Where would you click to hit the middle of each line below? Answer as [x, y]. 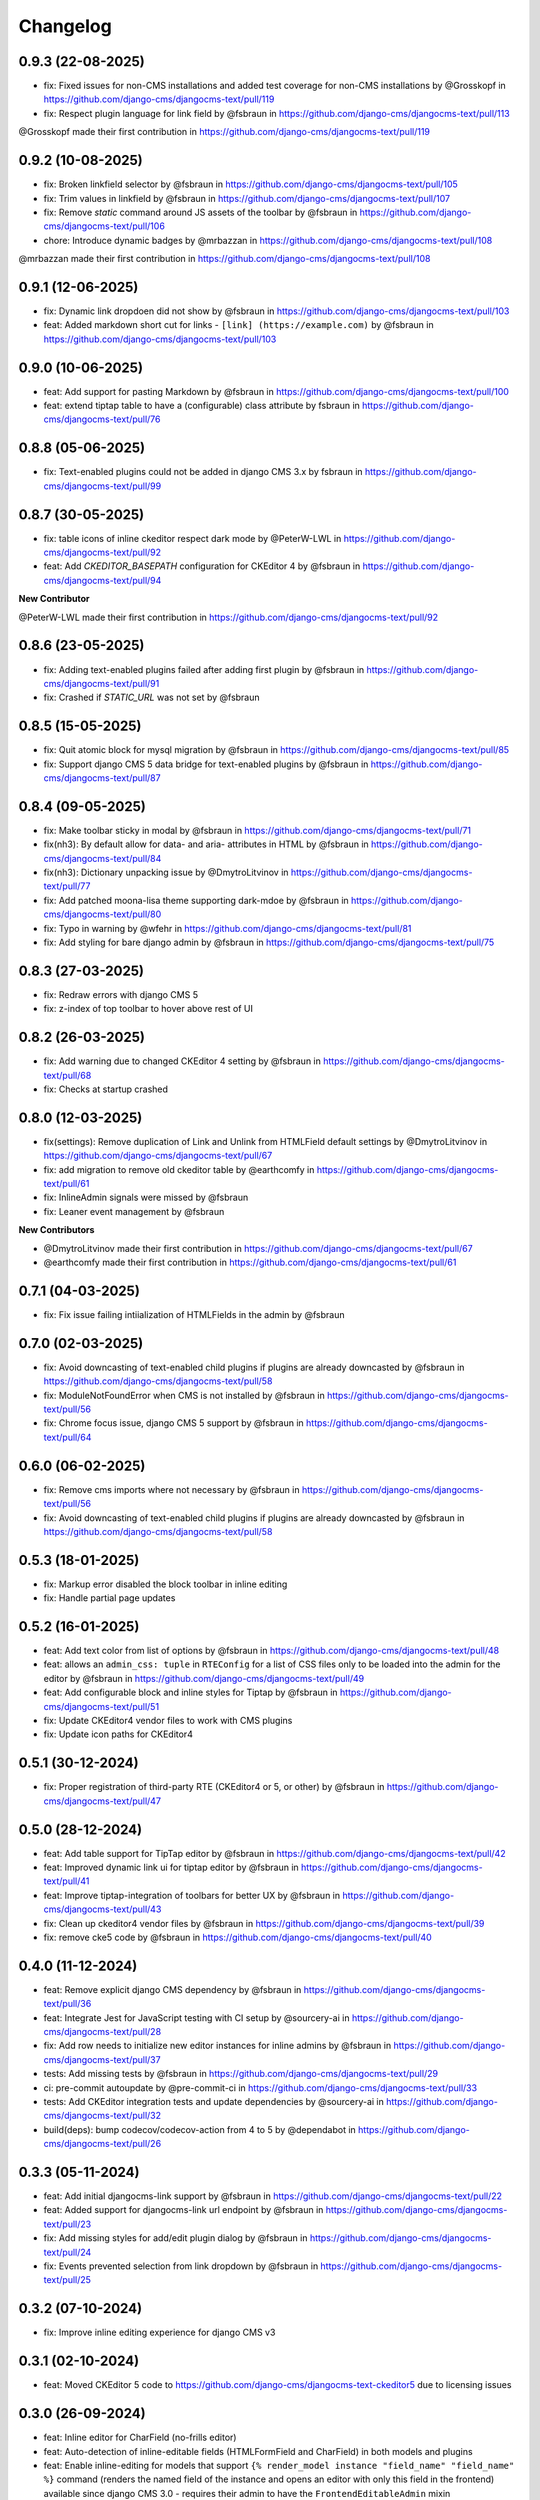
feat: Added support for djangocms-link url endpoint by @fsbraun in [183, 2210]
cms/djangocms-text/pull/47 [102, 1801]
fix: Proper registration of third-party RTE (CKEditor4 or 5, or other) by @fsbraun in [214, 1787]
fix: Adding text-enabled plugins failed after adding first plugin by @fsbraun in [204, 669]
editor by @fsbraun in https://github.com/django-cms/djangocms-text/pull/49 [204, 1678]
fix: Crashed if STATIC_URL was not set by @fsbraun [151, 697]
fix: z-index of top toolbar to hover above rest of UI [148, 1009]
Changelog [65, 26]
